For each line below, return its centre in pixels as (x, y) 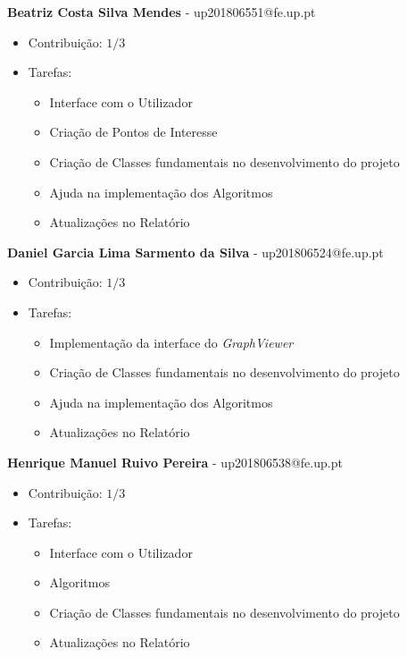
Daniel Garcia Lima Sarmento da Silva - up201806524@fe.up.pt (195, 252)
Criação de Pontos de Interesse (133, 132)
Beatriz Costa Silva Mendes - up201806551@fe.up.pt (162, 12)
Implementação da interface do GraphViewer (171, 342)
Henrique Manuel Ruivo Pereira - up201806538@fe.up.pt (175, 462)
